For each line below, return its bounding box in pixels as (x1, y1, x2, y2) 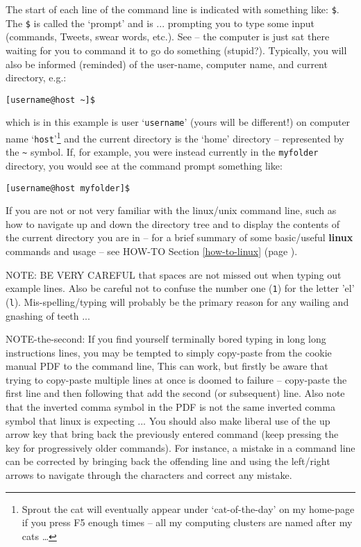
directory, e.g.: (6, 70, 67, 85)
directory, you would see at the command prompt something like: (6, 158, 283, 172)
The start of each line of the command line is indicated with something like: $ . (6, 2, 339, 16)
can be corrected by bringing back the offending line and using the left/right (6, 454, 330, 468)
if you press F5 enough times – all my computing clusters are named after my (22, 515, 353, 530)
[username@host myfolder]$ (6, 183, 130, 193)
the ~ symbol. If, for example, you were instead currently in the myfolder (6, 145, 319, 159)
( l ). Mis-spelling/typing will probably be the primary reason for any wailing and (6, 294, 349, 309)
